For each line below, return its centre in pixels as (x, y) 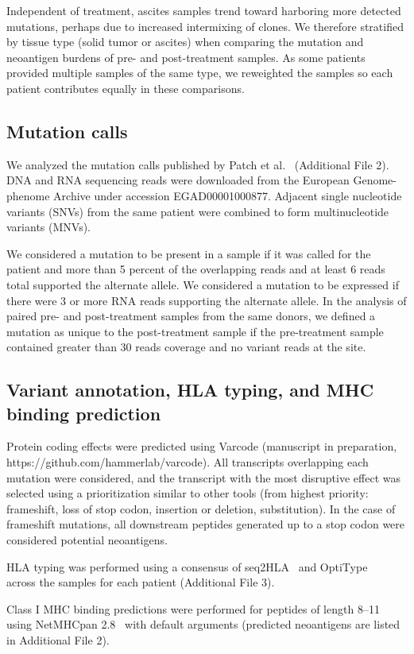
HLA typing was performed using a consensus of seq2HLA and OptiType (187, 566)
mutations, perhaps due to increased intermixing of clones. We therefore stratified (205, 26)
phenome (28, 195)
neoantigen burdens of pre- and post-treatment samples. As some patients (186, 57)
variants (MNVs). (48, 227)
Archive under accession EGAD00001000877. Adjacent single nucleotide (228, 195)
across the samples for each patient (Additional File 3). (141, 582)
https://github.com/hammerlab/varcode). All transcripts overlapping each (188, 462)
